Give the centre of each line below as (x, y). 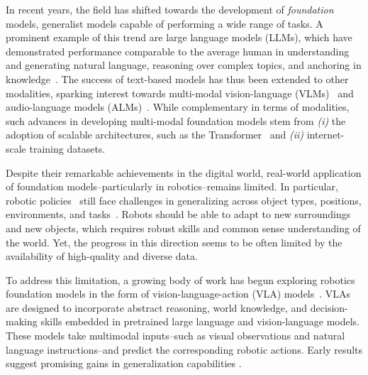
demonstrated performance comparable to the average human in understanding (178, 51)
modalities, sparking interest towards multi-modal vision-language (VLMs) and (180, 93)
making (22, 321)
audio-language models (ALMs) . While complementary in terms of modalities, (178, 107)
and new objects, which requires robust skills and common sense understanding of (183, 228)
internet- (325, 135)
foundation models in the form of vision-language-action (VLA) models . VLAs (178, 294)
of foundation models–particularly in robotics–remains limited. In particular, (172, 186)
